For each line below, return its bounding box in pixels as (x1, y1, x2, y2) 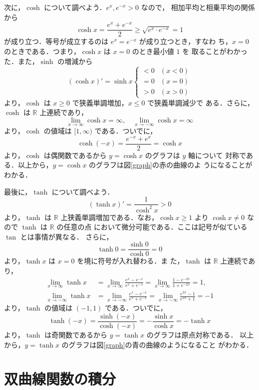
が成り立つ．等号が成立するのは (4, 36, 109, 46)
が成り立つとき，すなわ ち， (139, 36, 232, 46)
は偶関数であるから (43, 149, 107, 160)
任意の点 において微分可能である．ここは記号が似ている (63, 221, 248, 232)
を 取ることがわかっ (182, 45, 248, 56)
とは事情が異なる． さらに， (20, 231, 113, 241)
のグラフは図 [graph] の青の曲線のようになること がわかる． (61, 339, 254, 349)
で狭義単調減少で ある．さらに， (147, 97, 254, 107)
